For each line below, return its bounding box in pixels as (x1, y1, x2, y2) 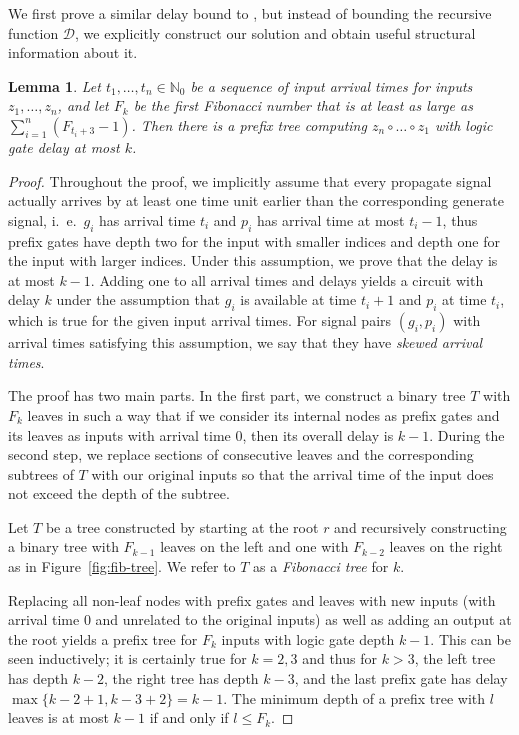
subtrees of (8, 463, 74, 484)
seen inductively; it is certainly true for (8, 648, 247, 669)
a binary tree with (8, 536, 119, 557)
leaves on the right (389, 536, 503, 557)
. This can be (430, 628, 511, 649)
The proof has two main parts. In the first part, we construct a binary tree (8, 385, 466, 406)
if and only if (149, 707, 229, 728)
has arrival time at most (256, 209, 405, 230)
